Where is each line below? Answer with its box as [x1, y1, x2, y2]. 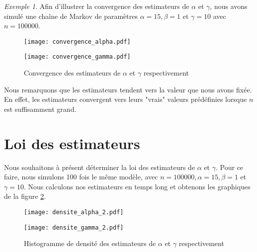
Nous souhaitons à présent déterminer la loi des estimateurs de [4, 162, 195, 172]
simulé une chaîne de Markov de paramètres [4, 10, 138, 21]
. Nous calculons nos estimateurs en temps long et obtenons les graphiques [23, 181, 251, 191]
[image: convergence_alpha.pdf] [24, 38, 131, 45]
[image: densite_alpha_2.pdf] [24, 208, 124, 216]
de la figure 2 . [4, 191, 46, 201]
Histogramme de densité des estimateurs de [24, 238, 156, 249]
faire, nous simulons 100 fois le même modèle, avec [4, 171, 158, 182]
